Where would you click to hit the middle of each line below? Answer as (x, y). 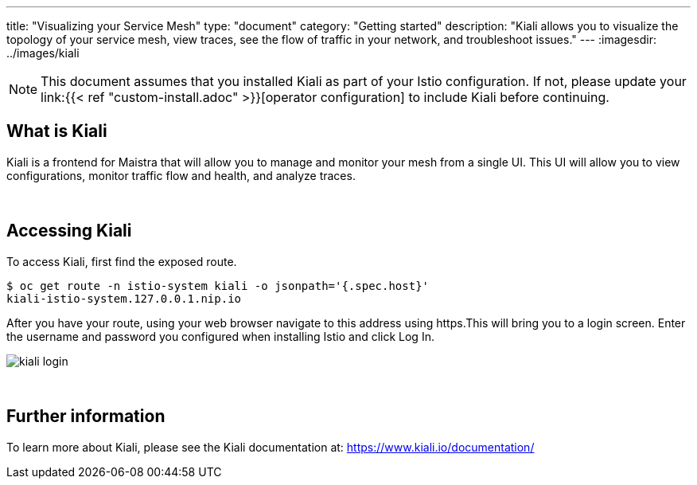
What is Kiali (57, 131)
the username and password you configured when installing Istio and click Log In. (220, 336)
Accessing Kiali (69, 231)
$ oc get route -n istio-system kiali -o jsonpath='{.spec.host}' (218, 286)
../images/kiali (43, 53)
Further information (86, 417)
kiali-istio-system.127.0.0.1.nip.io (124, 298)
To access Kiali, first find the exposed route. (122, 261)
